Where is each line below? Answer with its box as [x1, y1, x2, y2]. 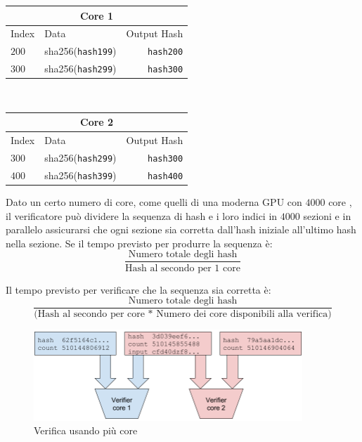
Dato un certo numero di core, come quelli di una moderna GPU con [6, 195, 302, 209]
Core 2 [80, 115, 114, 129]
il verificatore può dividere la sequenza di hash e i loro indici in [6, 208, 278, 223]
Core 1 [80, 8, 114, 22]
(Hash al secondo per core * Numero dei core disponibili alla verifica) [34, 309, 332, 320]
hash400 [148, 171, 183, 181]
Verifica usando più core [34, 423, 138, 438]
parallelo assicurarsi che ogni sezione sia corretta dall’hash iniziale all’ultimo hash [6, 222, 356, 237]
